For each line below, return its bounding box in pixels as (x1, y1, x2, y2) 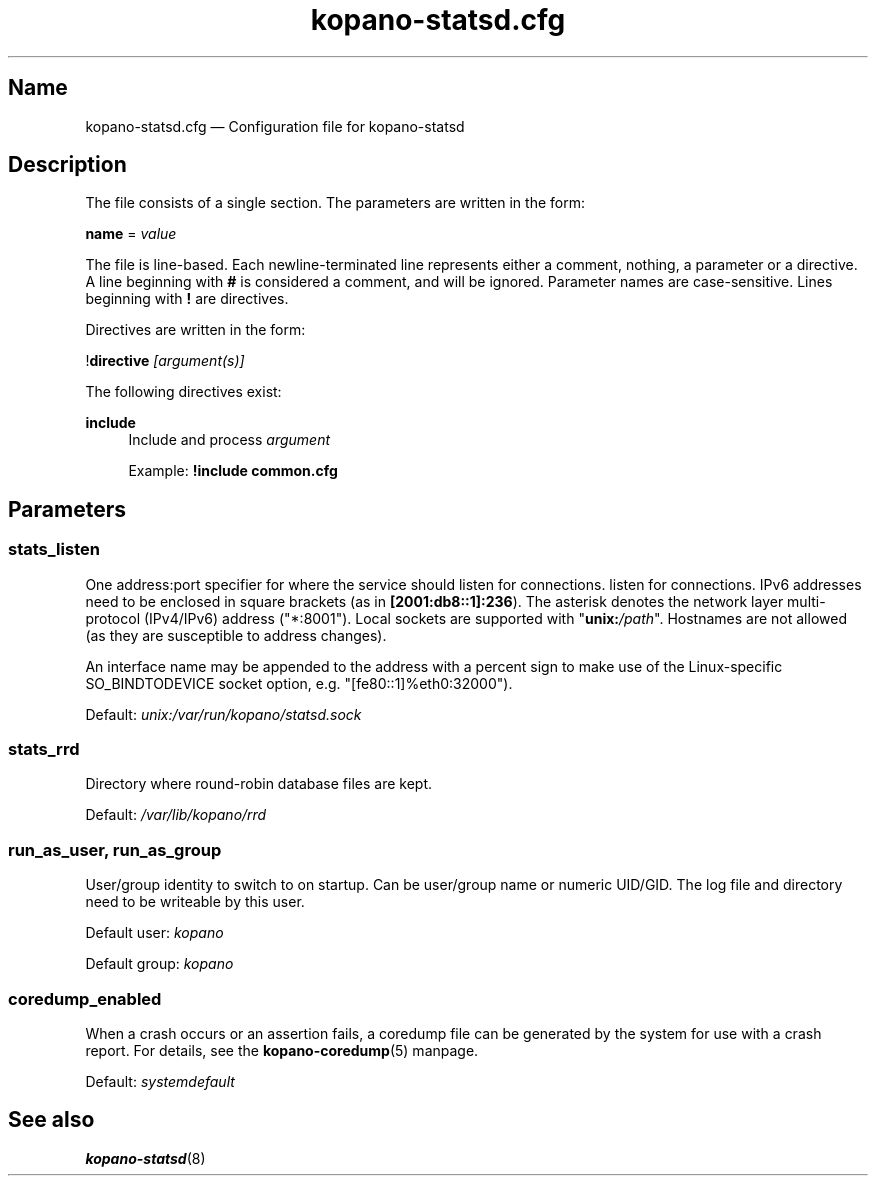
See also (8, 1107, 95, 1133)
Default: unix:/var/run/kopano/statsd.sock (85, 705, 362, 723)
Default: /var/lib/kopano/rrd (85, 806, 267, 824)
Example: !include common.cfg (128, 462, 338, 480)
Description (8, 152, 127, 178)
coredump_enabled (8, 988, 162, 1009)
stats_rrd (8, 739, 80, 760)
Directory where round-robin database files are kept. (85, 775, 433, 793)
